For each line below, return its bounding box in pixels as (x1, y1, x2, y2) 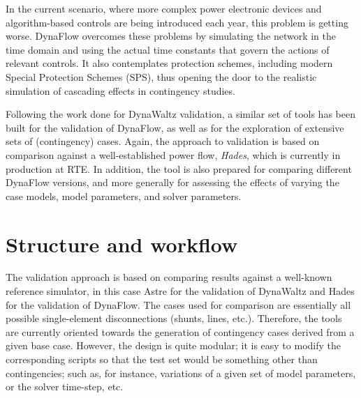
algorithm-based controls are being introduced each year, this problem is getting (6, 15, 348, 29)
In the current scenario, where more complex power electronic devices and (6, 1, 322, 15)
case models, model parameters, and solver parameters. (6, 188, 242, 203)
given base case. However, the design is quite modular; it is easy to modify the (6, 338, 341, 353)
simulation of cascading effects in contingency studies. (6, 83, 235, 98)
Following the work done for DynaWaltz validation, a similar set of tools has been (6, 107, 355, 121)
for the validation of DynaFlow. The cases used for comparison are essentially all (6, 297, 351, 312)
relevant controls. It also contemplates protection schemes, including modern (6, 56, 333, 70)
